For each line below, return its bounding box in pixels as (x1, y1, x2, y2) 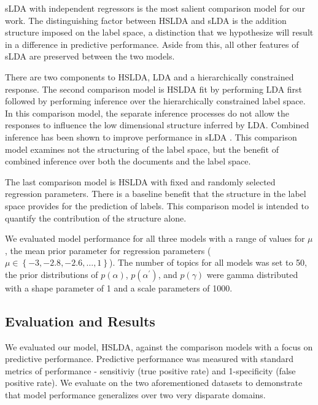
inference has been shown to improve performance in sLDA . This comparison (5, 130, 297, 143)
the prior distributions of (5, 268, 98, 280)
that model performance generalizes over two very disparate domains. (5, 388, 266, 401)
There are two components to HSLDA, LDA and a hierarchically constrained (5, 70, 294, 83)
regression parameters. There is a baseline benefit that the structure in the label (5, 187, 306, 200)
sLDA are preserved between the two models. (5, 50, 175, 63)
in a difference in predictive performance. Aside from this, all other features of (5, 37, 299, 50)
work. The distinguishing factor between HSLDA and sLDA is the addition (5, 13, 287, 26)
